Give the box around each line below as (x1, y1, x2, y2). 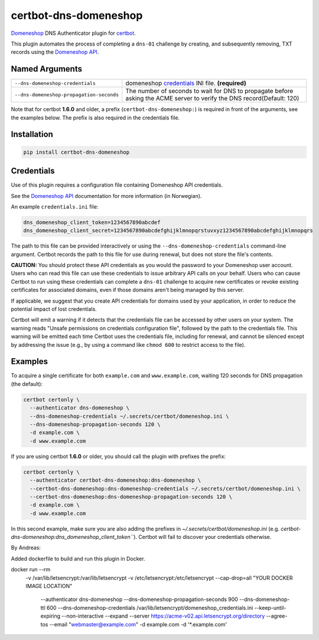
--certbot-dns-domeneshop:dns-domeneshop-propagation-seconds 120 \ (30, 493, 233, 500)
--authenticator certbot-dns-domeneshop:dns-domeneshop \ (30, 477, 201, 484)
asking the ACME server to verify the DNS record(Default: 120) (125, 95, 300, 103)
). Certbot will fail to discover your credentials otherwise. (134, 534, 272, 541)
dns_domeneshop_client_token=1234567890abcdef (23, 219, 161, 226)
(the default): (11, 380, 43, 387)
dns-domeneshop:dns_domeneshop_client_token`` (11, 534, 134, 541)
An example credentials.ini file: (11, 203, 99, 210)
